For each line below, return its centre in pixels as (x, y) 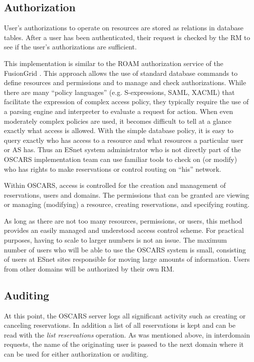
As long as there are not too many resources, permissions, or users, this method (123, 220)
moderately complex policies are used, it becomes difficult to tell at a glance (118, 121)
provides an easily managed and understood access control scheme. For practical (124, 230)
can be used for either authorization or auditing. (76, 354)
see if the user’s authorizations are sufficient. (70, 47)
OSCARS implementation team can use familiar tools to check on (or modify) (121, 159)
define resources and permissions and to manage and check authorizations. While (125, 82)
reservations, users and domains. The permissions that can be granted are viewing (127, 194)
